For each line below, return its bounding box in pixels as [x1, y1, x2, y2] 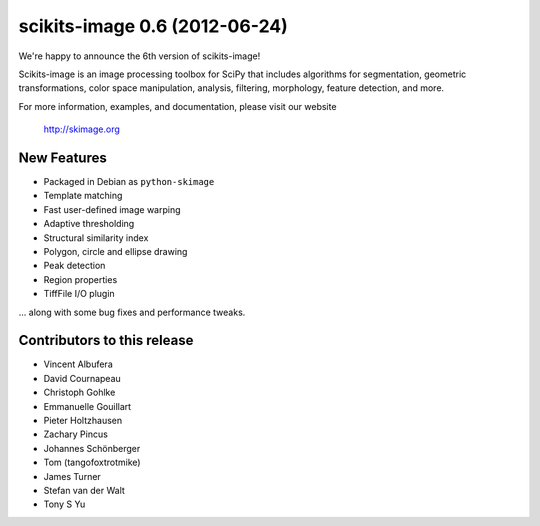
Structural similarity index [43, 231, 149, 244]
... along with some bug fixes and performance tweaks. [18, 306, 246, 318]
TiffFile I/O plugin [43, 288, 115, 300]
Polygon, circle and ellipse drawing [43, 245, 188, 257]
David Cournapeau [43, 372, 122, 384]
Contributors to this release [18, 332, 194, 349]
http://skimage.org [43, 123, 120, 135]
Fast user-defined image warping [43, 203, 181, 215]
